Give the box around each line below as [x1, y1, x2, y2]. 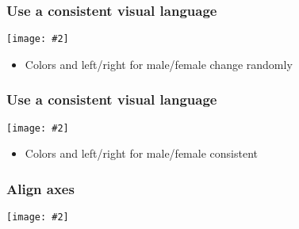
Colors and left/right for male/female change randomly [25, 55, 293, 72]
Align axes [6, 178, 75, 198]
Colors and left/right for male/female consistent [25, 145, 258, 162]
